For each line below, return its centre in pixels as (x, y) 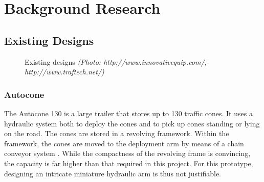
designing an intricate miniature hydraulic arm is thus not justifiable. (113, 173)
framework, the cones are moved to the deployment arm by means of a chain (124, 143)
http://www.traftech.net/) (64, 72)
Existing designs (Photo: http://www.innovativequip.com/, (116, 61)
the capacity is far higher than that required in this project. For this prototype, (129, 163)
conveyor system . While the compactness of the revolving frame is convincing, (127, 153)
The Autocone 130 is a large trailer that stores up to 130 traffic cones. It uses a (128, 113)
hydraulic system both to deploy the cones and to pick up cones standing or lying (132, 123)
